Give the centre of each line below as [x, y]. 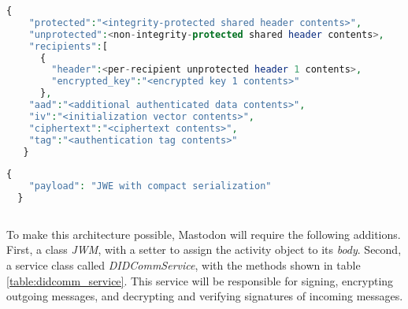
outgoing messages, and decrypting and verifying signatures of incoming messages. [205, 296]
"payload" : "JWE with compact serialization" [150, 186]
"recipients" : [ [68, 46]
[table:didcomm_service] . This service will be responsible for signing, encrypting [200, 280]
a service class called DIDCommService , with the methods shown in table [184, 265]
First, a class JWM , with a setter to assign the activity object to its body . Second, [204, 249]
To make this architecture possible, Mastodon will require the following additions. [204, 234]
